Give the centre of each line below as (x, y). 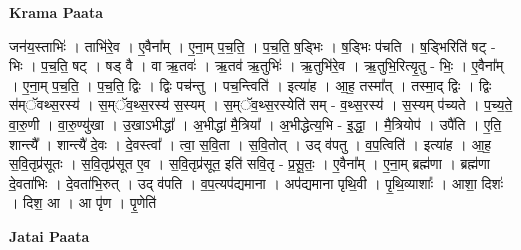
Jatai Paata (49, 235)
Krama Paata (56, 12)
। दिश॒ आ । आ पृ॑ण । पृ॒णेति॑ (83, 202)
